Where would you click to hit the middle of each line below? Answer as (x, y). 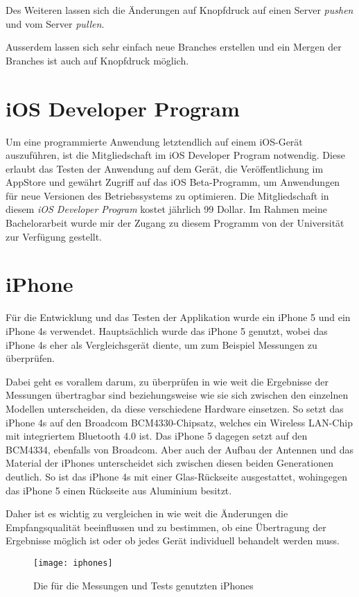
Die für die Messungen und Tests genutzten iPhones (143, 585)
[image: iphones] (73, 563)
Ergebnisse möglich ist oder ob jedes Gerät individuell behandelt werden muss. (173, 540)
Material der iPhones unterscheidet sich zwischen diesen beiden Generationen (169, 463)
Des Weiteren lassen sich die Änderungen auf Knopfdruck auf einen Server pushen (179, 10)
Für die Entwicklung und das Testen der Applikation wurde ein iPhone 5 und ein (178, 317)
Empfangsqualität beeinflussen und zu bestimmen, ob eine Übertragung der (166, 527)
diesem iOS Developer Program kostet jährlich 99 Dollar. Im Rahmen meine (166, 209)
